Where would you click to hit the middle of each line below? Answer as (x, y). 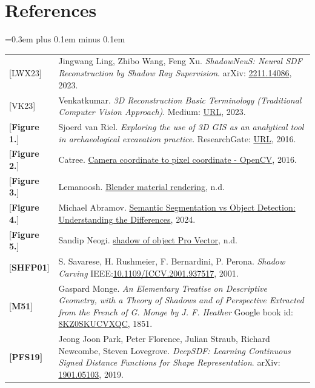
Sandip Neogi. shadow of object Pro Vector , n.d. (148, 240)
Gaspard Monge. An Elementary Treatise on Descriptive (163, 288)
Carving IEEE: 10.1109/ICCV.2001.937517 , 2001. (148, 273)
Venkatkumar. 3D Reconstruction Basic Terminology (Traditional (180, 100)
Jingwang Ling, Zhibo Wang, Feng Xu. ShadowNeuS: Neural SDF (180, 61)
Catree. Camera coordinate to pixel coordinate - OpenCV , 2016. (177, 159)
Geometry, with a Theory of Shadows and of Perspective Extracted (181, 300)
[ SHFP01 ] (29, 267)
